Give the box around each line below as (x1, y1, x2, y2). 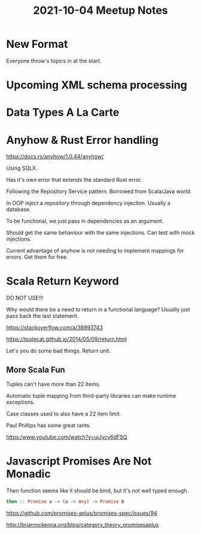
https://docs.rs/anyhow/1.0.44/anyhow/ (6, 153, 104, 160)
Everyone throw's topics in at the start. (6, 57, 102, 64)
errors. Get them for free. (6, 253, 69, 261)
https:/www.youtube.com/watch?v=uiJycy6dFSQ (6, 433, 127, 440)
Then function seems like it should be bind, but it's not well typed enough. (6, 487, 189, 494)
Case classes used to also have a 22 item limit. (6, 410, 121, 417)
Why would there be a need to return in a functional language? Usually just (6, 306, 190, 313)
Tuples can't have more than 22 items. (6, 380, 100, 388)
